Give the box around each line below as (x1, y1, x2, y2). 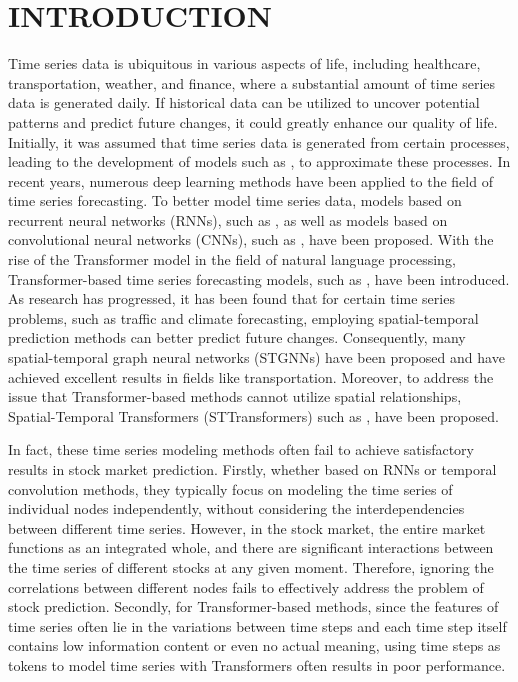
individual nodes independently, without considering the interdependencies (8, 498, 465, 519)
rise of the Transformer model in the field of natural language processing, (8, 249, 456, 270)
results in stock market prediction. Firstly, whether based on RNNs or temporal (8, 459, 497, 479)
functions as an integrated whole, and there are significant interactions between (8, 537, 494, 558)
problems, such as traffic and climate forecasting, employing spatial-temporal (8, 307, 479, 328)
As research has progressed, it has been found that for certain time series (8, 288, 455, 309)
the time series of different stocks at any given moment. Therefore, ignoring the (8, 556, 494, 577)
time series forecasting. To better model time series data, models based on (8, 190, 462, 211)
